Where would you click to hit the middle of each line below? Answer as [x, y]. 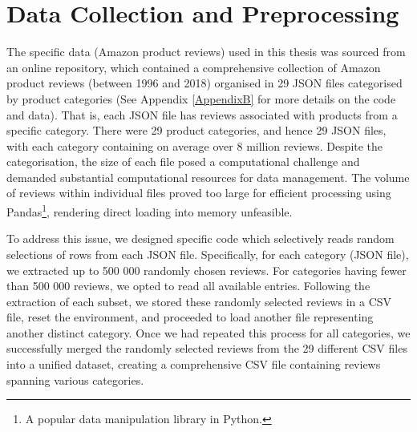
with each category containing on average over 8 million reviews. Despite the [195, 145]
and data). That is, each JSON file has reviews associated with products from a [202, 114]
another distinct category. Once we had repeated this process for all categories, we [208, 332]
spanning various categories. [75, 380]
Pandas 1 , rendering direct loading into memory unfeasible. [150, 210]
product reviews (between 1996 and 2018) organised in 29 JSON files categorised [204, 83]
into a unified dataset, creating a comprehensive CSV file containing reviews [194, 364]
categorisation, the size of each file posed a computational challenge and [183, 161]
